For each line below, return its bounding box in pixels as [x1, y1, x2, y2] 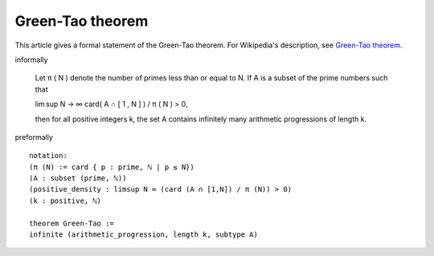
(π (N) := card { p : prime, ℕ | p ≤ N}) [29, 162, 194, 171]
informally [14, 55, 48, 64]
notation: [29, 151, 68, 160]
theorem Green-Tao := [29, 218, 114, 228]
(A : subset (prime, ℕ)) [29, 174, 127, 183]
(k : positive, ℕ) [29, 196, 102, 205]
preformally [14, 132, 54, 142]
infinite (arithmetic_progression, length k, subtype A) [29, 230, 259, 239]
